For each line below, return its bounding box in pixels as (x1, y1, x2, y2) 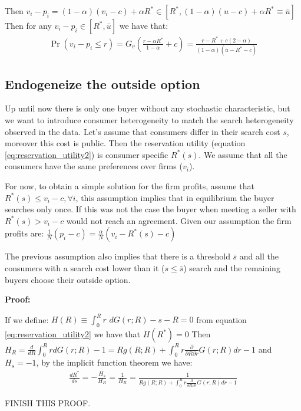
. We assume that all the (199, 148, 287, 160)
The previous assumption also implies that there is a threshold (5, 250, 230, 262)
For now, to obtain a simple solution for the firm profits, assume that (5, 180, 254, 192)
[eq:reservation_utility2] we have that (5, 328, 140, 340)
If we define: (5, 313, 49, 325)
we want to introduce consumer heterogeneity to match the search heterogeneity (5, 114, 294, 126)
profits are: (5, 227, 44, 239)
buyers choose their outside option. (5, 273, 131, 285)
